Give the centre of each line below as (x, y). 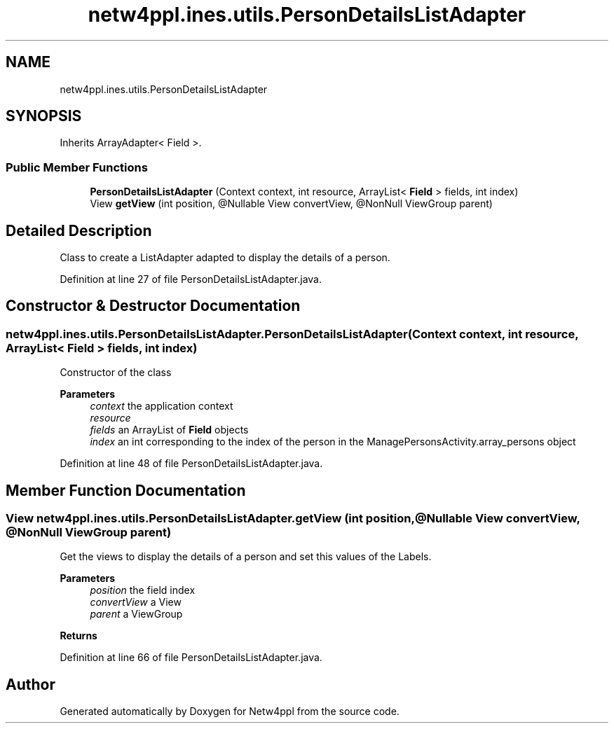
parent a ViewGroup (136, 614)
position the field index (143, 590)
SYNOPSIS (44, 116)
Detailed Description (79, 230)
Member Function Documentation (126, 490)
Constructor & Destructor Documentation (153, 306)
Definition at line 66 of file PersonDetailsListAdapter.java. (191, 658)
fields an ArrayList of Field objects (169, 430)
